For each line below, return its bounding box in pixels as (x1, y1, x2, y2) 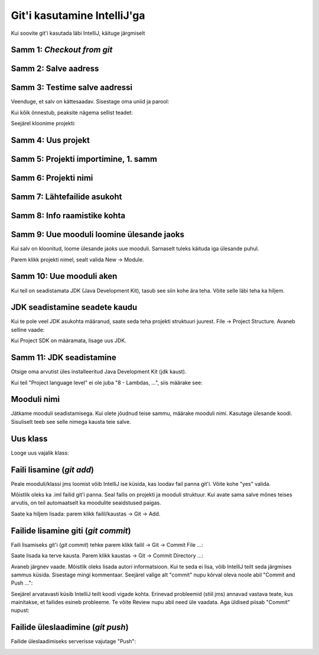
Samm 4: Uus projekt (11, 135, 90, 145)
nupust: (11, 607, 30, 614)
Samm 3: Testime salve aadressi (11, 83, 133, 93)
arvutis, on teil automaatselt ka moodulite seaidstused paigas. (11, 500, 162, 507)
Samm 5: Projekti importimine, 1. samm (11, 154, 158, 164)
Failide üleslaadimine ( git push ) (11, 622, 129, 633)
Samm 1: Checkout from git (11, 45, 113, 55)
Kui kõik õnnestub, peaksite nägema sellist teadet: (11, 109, 133, 116)
